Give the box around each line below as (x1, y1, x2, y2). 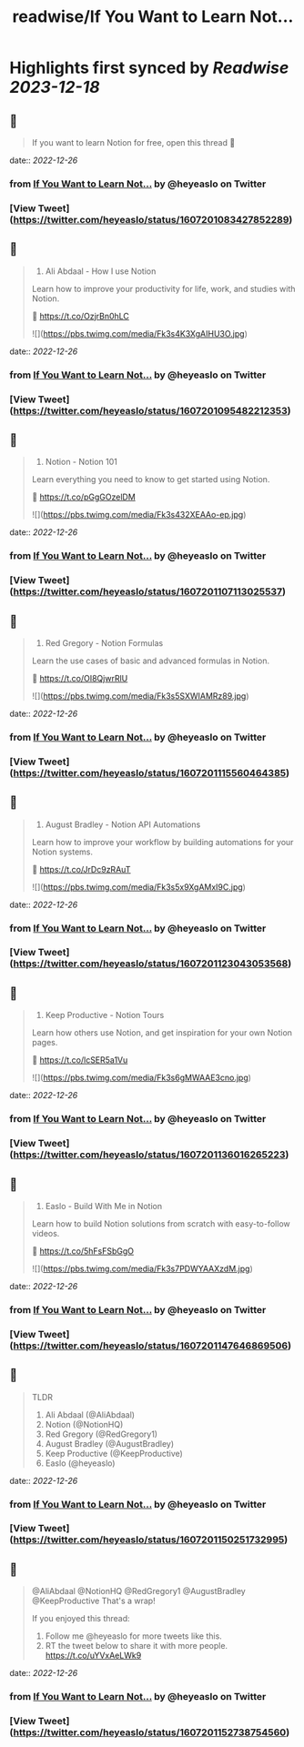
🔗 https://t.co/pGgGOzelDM (31, 491, 137, 502)
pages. (31, 1037, 58, 1048)
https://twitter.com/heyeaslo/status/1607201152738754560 (13, 1726, 287, 1739)
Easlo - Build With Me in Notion (45, 1200, 162, 1211)
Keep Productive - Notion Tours (45, 1010, 165, 1021)
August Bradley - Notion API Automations (45, 819, 201, 830)
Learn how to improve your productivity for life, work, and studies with (31, 283, 296, 294)
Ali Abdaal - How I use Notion (45, 266, 157, 277)
